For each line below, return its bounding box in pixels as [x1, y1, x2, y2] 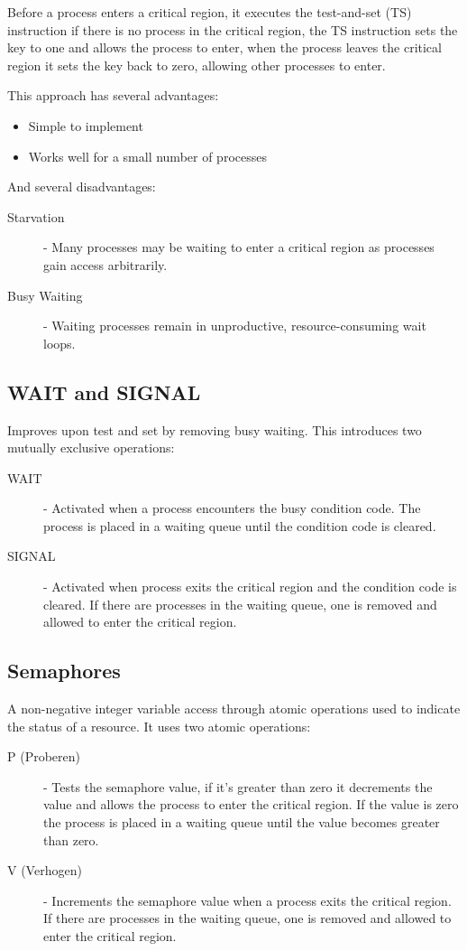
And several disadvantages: [7, 177, 156, 196]
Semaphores [7, 657, 121, 685]
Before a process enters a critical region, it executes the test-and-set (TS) [7, 3, 412, 21]
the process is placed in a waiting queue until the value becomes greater [43, 813, 440, 832]
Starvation [7, 207, 65, 226]
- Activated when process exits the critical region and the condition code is [43, 577, 457, 596]
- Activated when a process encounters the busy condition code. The [43, 499, 421, 517]
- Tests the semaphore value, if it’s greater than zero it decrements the [43, 777, 433, 796]
